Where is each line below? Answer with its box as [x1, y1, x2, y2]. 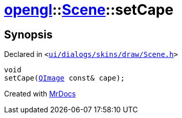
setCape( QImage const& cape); [4, 74, 125, 83]
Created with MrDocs [4, 89, 76, 99]
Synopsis [4, 28, 53, 41]
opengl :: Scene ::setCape [4, 1, 174, 18]
